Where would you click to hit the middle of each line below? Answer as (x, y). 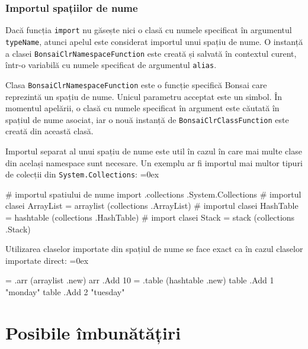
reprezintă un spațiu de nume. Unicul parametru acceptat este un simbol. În (144, 96)
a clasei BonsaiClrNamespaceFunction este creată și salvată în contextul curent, (151, 53)
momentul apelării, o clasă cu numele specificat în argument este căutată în (142, 108)
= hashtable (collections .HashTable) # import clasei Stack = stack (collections (150, 217)
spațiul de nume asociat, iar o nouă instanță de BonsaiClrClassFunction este (147, 119)
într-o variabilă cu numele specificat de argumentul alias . (111, 65)
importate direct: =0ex (47, 260)
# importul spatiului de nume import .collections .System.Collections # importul (153, 194)
